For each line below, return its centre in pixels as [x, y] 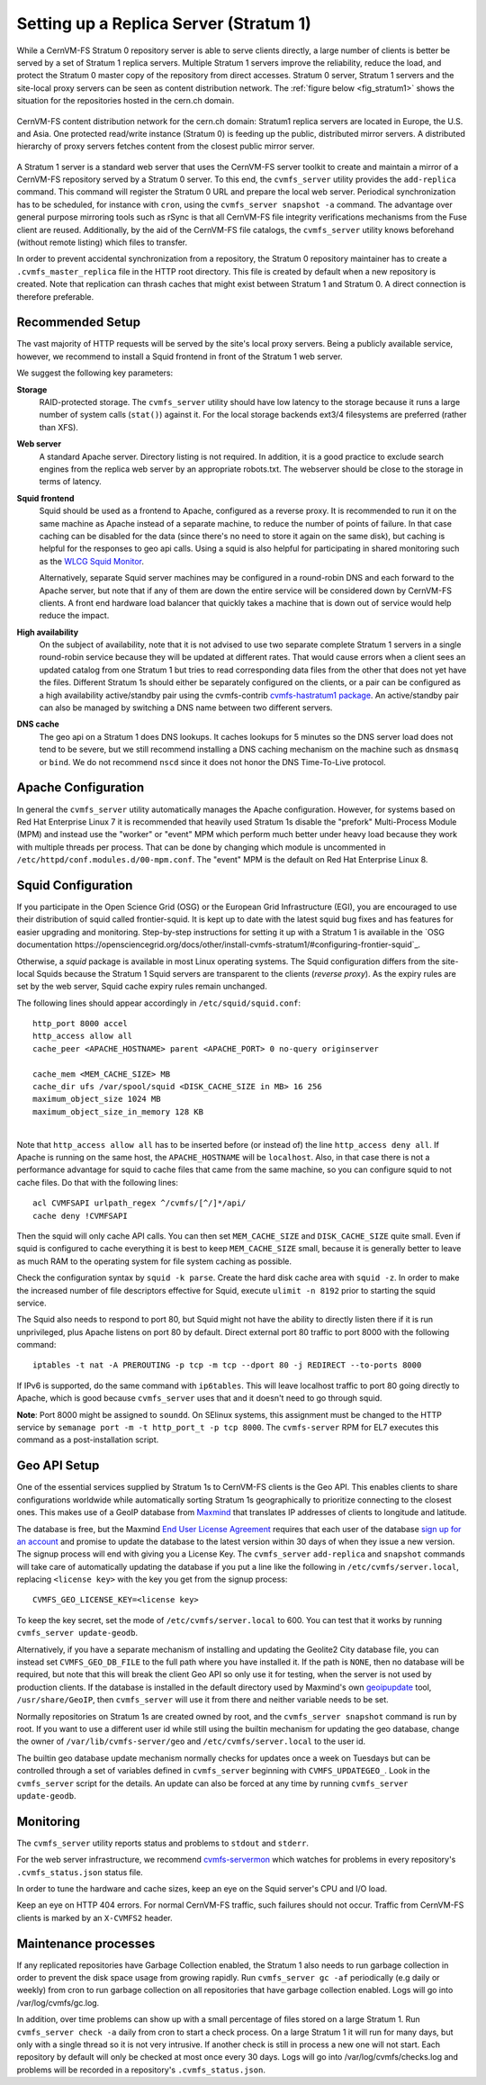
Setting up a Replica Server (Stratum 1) [164, 23]
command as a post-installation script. [88, 1440]
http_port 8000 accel [80, 1024]
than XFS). [58, 427]
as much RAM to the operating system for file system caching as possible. [154, 1261]
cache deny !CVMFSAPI [80, 1216]
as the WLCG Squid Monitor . [91, 561]
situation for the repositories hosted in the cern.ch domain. [126, 101]
